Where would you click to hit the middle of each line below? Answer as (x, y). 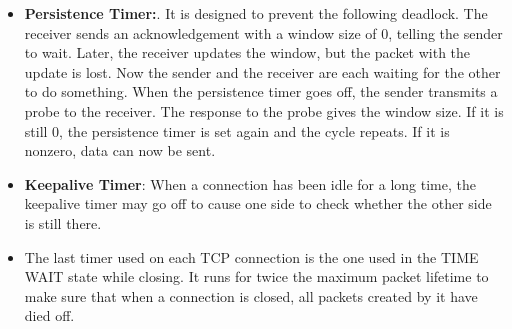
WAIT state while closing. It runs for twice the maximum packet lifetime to (256, 276)
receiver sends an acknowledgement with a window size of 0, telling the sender (263, 32)
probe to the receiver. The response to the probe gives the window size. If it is (264, 110)
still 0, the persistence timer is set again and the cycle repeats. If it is (237, 130)
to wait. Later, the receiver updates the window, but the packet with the (247, 52)
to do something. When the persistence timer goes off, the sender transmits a (261, 91)
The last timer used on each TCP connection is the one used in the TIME (251, 256)
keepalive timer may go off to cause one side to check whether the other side (258, 203)
